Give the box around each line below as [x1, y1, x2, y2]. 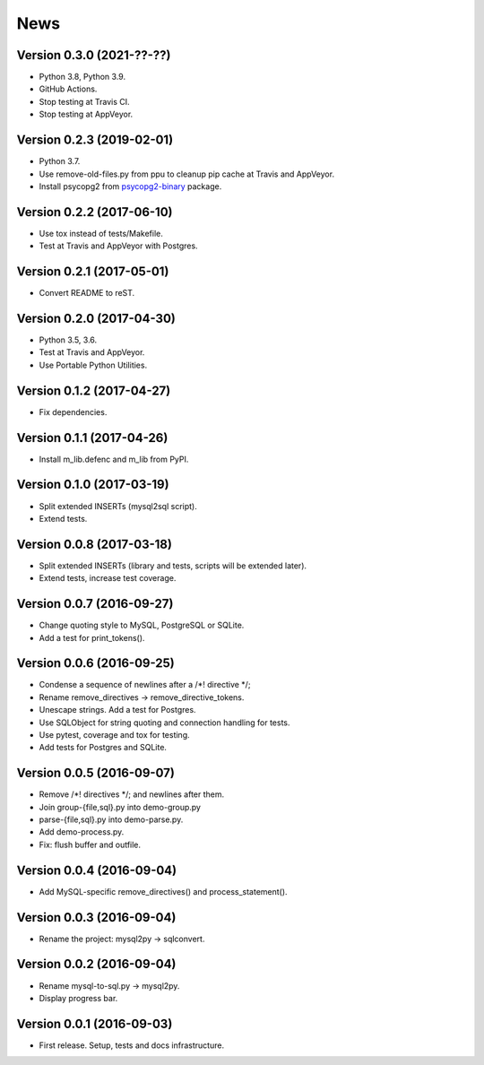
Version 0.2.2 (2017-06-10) [16, 204, 173, 220]
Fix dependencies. [39, 406, 108, 417]
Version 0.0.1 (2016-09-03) [16, 1016, 173, 1031]
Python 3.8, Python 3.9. [39, 72, 125, 82]
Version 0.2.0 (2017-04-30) [16, 310, 177, 326]
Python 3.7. [39, 156, 81, 167]
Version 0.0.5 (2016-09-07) [16, 766, 175, 781]
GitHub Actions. [39, 83, 98, 94]
